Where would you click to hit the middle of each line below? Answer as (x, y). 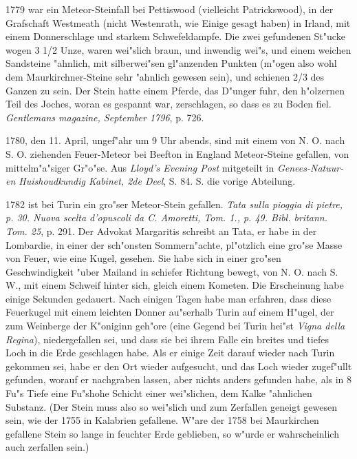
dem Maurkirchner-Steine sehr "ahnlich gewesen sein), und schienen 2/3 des (165, 76)
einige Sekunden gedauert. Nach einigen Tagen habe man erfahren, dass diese (169, 298)
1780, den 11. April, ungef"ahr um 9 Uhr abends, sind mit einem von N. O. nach (175, 140)
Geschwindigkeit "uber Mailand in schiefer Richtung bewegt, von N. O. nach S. (172, 271)
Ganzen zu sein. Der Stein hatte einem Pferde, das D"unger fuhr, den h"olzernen (175, 90)
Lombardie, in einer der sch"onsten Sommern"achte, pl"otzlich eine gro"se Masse (174, 244)
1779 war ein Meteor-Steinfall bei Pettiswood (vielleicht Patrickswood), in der (170, 9)
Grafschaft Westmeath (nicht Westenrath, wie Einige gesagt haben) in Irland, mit (178, 22)
